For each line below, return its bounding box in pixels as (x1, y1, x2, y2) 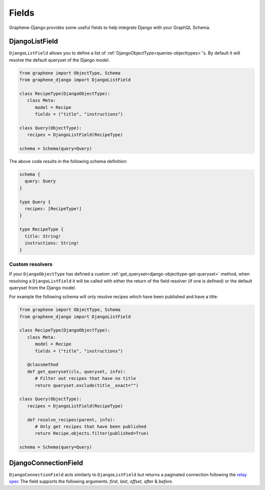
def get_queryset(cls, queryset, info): (27, 369, 126, 374)
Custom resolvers (9, 261, 53, 268)
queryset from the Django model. (9, 285, 76, 291)
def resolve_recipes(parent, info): (27, 417, 115, 422)
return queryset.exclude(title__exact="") (35, 382, 139, 388)
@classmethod (27, 362, 59, 368)
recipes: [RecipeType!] (25, 206, 82, 212)
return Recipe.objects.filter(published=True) (35, 431, 149, 436)
